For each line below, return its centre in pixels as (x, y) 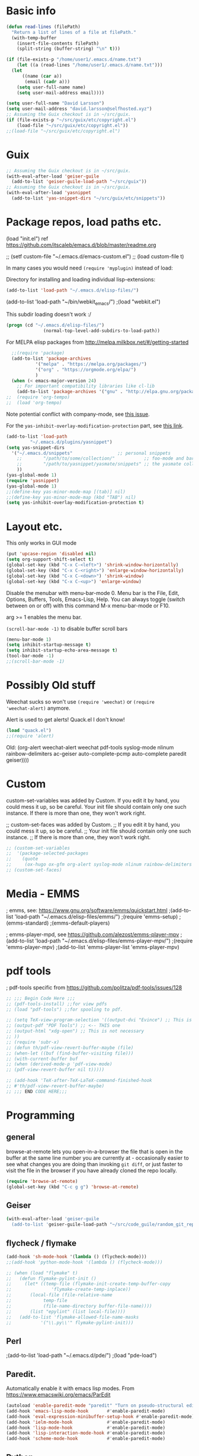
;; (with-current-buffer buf (42, 1059)
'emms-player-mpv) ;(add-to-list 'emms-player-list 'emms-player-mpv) (93, 947)
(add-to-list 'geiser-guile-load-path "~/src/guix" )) (79, 182)
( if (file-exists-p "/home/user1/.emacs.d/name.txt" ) (74, 60)
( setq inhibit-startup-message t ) (49, 645)
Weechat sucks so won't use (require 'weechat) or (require (81, 701)
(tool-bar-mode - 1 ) (30, 656)
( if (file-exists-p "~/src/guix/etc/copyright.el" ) (71, 120)
